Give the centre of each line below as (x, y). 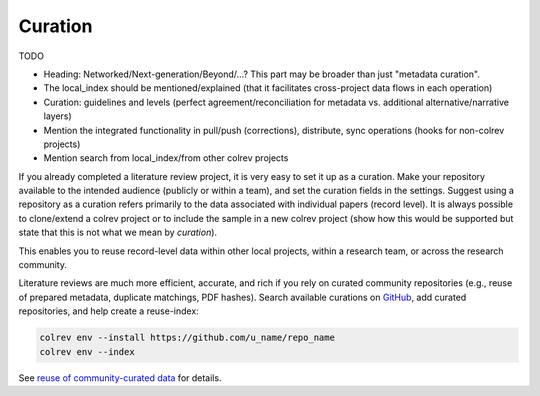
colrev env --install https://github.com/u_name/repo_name (187, 338)
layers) (57, 116)
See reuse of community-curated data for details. (120, 377)
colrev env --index (87, 351)
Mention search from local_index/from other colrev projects (166, 158)
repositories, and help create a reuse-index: (108, 311)
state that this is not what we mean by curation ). (118, 232)
